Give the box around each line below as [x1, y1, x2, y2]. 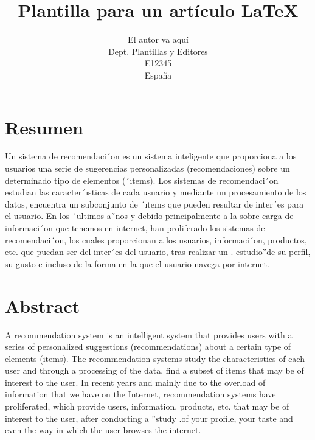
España [144, 68, 172, 81]
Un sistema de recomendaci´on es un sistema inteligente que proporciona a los [5, 150, 297, 162]
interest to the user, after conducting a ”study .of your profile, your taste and [5, 411, 293, 424]
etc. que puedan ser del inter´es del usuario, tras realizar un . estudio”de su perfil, [5, 245, 311, 258]
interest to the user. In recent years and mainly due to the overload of [5, 375, 266, 388]
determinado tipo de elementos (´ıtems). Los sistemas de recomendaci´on [5, 173, 279, 186]
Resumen [5, 114, 83, 139]
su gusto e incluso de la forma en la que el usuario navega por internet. [5, 257, 269, 270]
